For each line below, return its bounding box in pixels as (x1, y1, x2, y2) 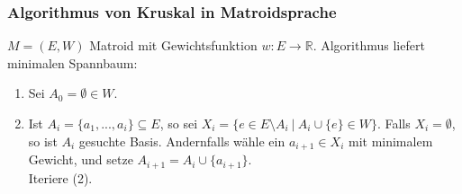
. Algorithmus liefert (313, 36, 425, 55)
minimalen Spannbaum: (7, 53, 138, 72)
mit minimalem (348, 131, 433, 150)
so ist (28, 131, 58, 150)
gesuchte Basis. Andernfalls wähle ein (78, 131, 285, 150)
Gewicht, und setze (28, 150, 133, 169)
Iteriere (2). (28, 168, 93, 187)
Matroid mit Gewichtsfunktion (89, 36, 258, 55)
